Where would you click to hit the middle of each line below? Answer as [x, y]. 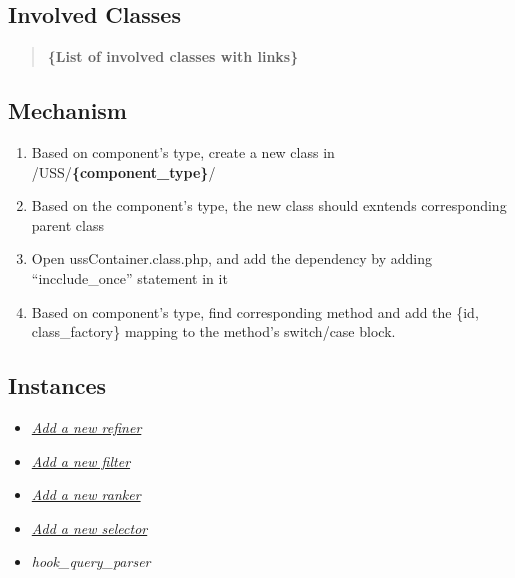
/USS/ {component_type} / [123, 171]
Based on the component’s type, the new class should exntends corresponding [269, 205]
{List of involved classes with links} [173, 56]
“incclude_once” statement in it [129, 277]
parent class [67, 224]
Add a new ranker [86, 494]
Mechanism [67, 110]
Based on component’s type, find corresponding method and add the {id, [255, 311]
